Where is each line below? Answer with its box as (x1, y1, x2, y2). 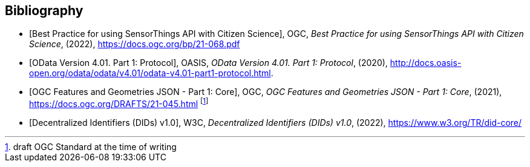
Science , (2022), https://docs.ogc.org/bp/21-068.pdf (29, 39, 240, 50)
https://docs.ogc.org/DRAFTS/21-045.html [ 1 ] (29, 97, 209, 110)
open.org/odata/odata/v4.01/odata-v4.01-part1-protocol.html (29, 68, 271, 79)
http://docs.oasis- (390, 57, 462, 68)
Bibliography (5, 3, 83, 18)
